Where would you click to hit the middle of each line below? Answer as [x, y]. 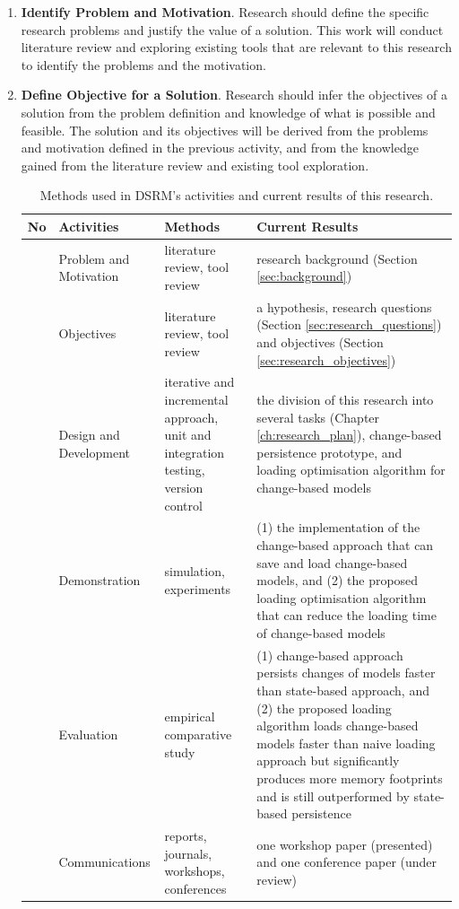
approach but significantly [328, 760]
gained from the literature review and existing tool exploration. [195, 165]
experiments [198, 589]
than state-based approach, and [343, 690]
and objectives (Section [320, 342]
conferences [195, 888]
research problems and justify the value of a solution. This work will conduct [232, 29]
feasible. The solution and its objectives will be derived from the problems [225, 130]
